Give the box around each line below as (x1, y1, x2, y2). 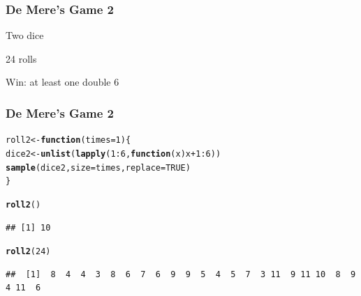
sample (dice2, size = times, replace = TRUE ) (6, 162, 191, 173)
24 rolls (6, 51, 37, 65)
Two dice (6, 28, 44, 42)
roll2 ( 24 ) (6, 247, 51, 257)
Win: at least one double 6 (6, 75, 119, 89)
